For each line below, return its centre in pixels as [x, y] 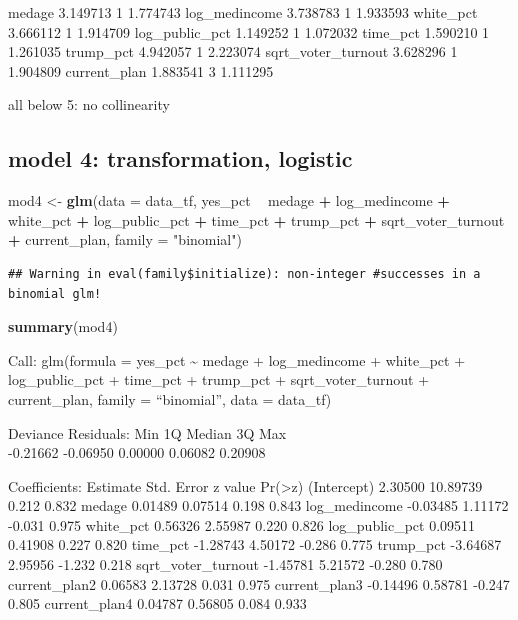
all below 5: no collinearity [89, 104]
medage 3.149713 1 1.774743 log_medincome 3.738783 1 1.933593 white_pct [243, 12]
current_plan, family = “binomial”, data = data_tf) [170, 398]
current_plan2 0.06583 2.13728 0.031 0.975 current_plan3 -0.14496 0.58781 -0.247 [259, 583]
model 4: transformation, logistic [180, 158]
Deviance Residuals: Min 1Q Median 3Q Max [147, 432]
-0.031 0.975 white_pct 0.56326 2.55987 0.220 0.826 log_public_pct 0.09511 [242, 524]
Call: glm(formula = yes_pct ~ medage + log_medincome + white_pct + [237, 359]
